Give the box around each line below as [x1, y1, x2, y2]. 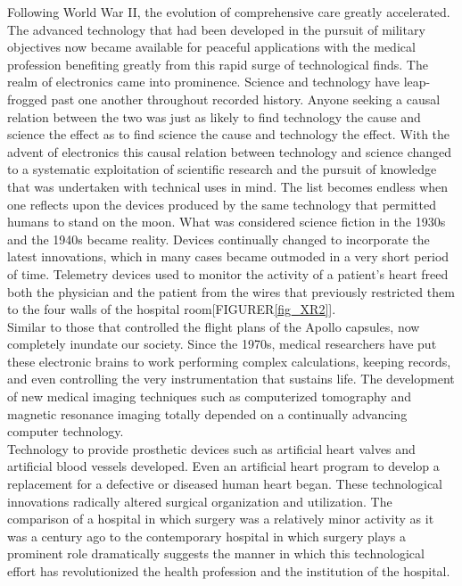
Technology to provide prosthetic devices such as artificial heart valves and [7, 439, 416, 458]
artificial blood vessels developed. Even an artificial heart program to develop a [7, 457, 440, 475]
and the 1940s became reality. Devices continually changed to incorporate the [7, 229, 430, 248]
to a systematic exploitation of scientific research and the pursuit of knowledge [7, 160, 437, 178]
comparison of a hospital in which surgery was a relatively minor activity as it [7, 509, 434, 528]
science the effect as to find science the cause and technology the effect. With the [7, 125, 450, 144]
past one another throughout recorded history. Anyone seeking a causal [51, 89, 441, 108]
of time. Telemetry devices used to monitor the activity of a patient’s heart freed [7, 264, 449, 283]
